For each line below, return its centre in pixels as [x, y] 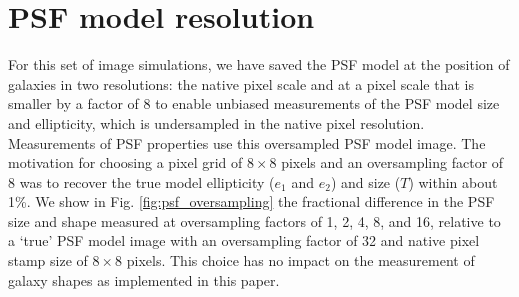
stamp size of [48, 260]
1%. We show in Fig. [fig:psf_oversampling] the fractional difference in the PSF [251, 201]
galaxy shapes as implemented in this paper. [144, 279]
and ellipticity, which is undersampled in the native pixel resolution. [216, 122]
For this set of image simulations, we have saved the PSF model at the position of [259, 64]
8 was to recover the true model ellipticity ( [141, 181]
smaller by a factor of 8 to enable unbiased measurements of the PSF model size [254, 103]
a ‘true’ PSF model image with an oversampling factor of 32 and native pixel [244, 240]
